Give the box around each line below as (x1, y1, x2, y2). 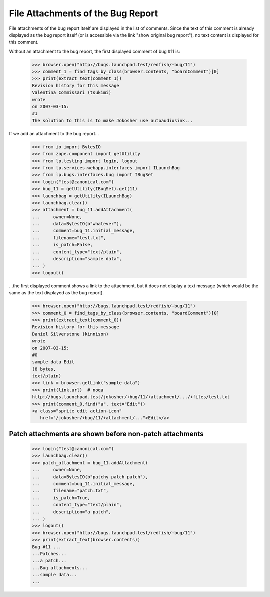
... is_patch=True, (32, 495, 91, 500)
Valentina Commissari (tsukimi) (32, 90, 112, 95)
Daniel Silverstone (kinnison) (32, 331, 109, 337)
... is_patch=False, (32, 242, 93, 248)
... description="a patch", (32, 509, 112, 515)
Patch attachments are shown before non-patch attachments (9, 429, 204, 438)
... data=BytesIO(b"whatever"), (32, 221, 122, 227)
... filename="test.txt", (32, 235, 106, 240)
